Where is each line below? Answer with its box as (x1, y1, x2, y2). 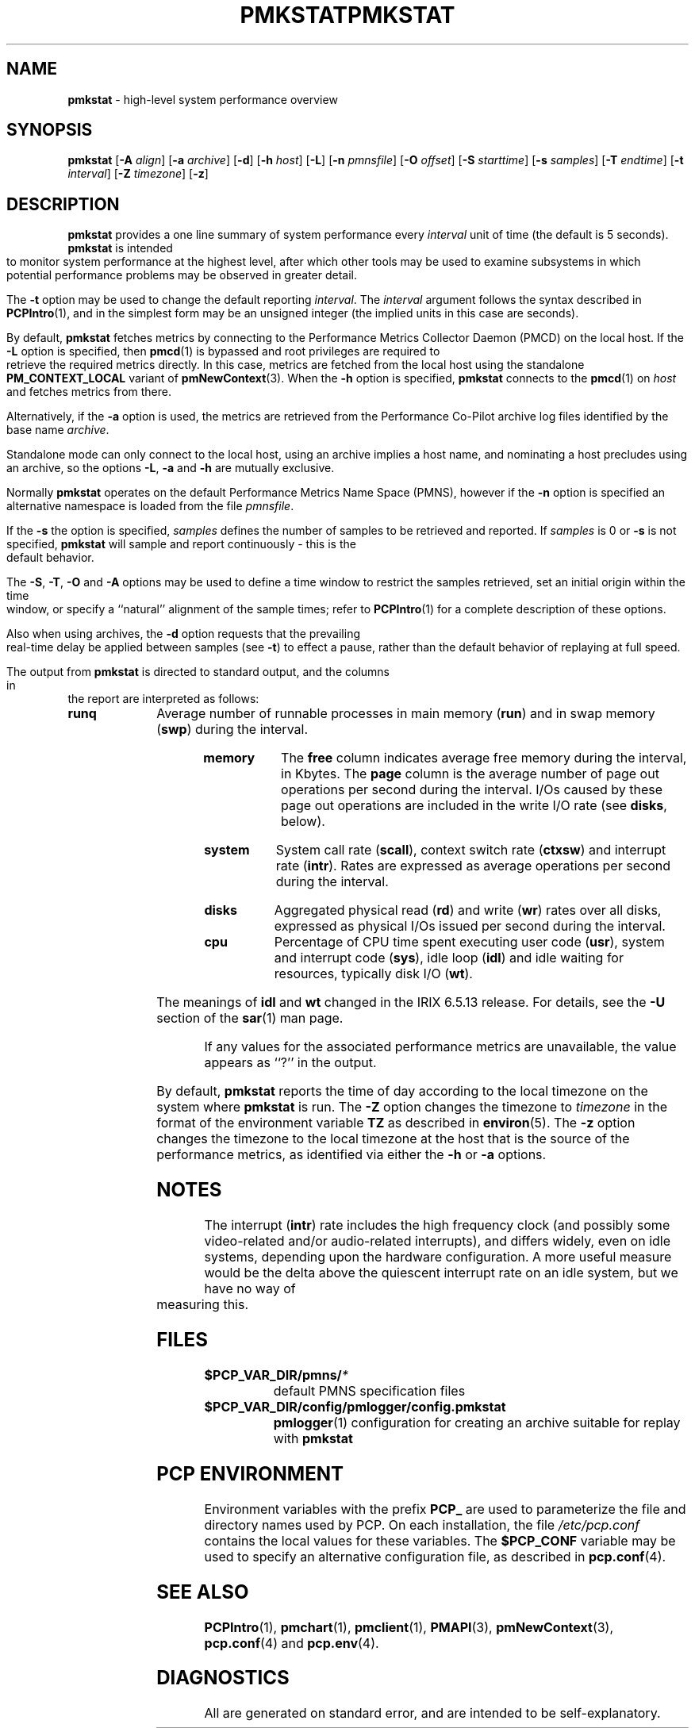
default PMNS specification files (273, 1382, 466, 1399)
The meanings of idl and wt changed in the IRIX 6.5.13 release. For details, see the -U (156, 994, 666, 1011)
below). (281, 813, 325, 830)
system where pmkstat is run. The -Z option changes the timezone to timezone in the (156, 1099, 667, 1116)
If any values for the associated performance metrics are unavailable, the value (204, 1039, 677, 1055)
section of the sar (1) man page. (156, 1010, 344, 1027)
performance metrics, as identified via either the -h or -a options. (156, 1146, 547, 1163)
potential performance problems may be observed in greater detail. (6, 268, 358, 282)
